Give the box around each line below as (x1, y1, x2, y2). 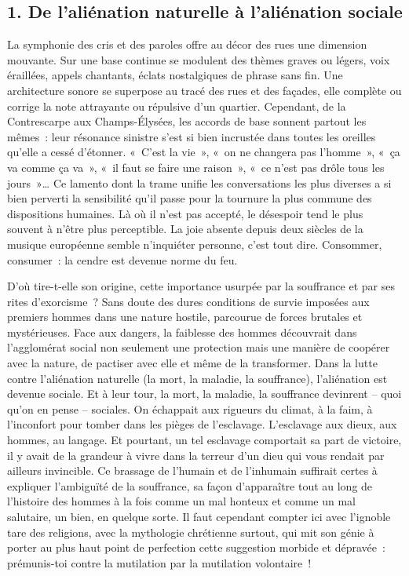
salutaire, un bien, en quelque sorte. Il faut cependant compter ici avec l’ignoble (7, 509, 391, 525)
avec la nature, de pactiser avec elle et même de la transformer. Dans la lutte (7, 355, 378, 371)
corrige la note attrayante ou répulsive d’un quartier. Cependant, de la (7, 97, 346, 114)
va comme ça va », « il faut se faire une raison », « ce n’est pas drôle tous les (7, 159, 385, 175)
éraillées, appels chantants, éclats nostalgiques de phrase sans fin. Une (7, 67, 343, 83)
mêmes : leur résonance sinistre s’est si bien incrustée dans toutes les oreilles (7, 128, 376, 144)
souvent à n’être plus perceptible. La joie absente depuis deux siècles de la (7, 221, 363, 237)
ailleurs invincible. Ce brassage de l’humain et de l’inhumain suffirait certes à (7, 462, 378, 479)
